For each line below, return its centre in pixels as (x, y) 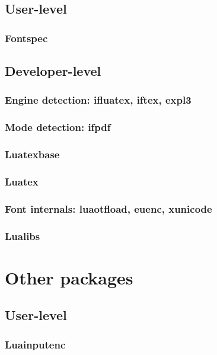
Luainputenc (35, 344)
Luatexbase (32, 154)
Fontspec (26, 38)
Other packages (69, 277)
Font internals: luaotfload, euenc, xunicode (108, 208)
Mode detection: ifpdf (58, 127)
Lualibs (23, 236)
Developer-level (53, 71)
